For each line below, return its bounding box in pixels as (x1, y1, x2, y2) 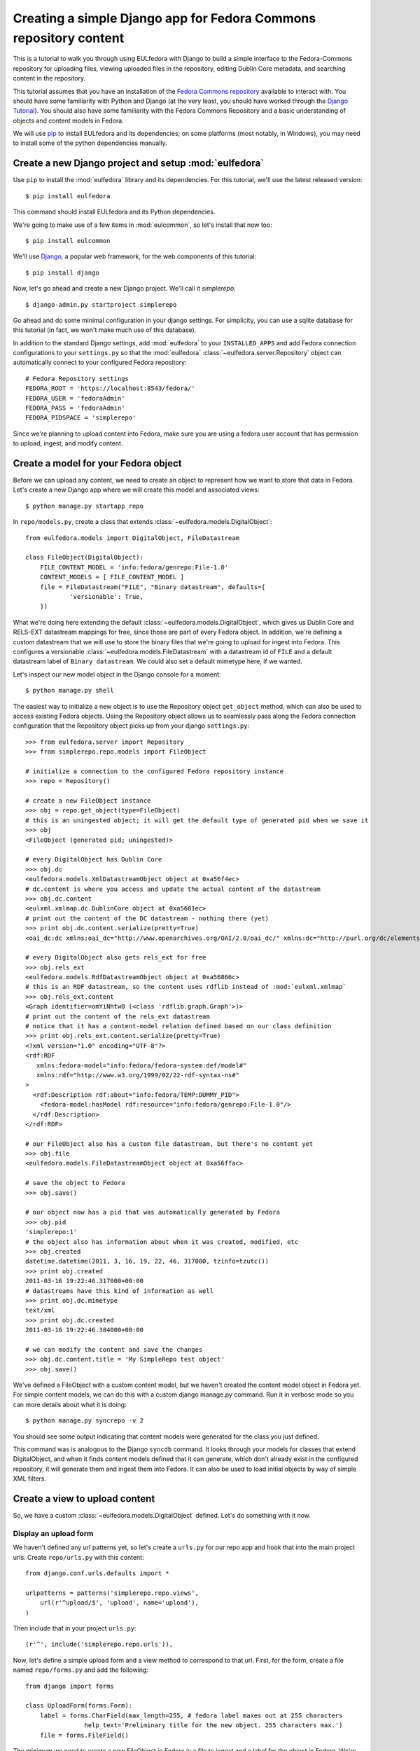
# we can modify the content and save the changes (25, 1345, 203, 1353)
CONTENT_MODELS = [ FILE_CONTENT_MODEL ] (39, 573, 185, 581)
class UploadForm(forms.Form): (25, 1702, 133, 1710)
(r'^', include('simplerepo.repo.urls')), (25, 1640, 174, 1649)
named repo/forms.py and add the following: (13, 1666, 148, 1674)
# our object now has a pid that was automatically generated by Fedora (25, 1208, 280, 1217)
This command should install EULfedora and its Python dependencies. (13, 207, 216, 216)
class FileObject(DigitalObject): (25, 553, 143, 562)
